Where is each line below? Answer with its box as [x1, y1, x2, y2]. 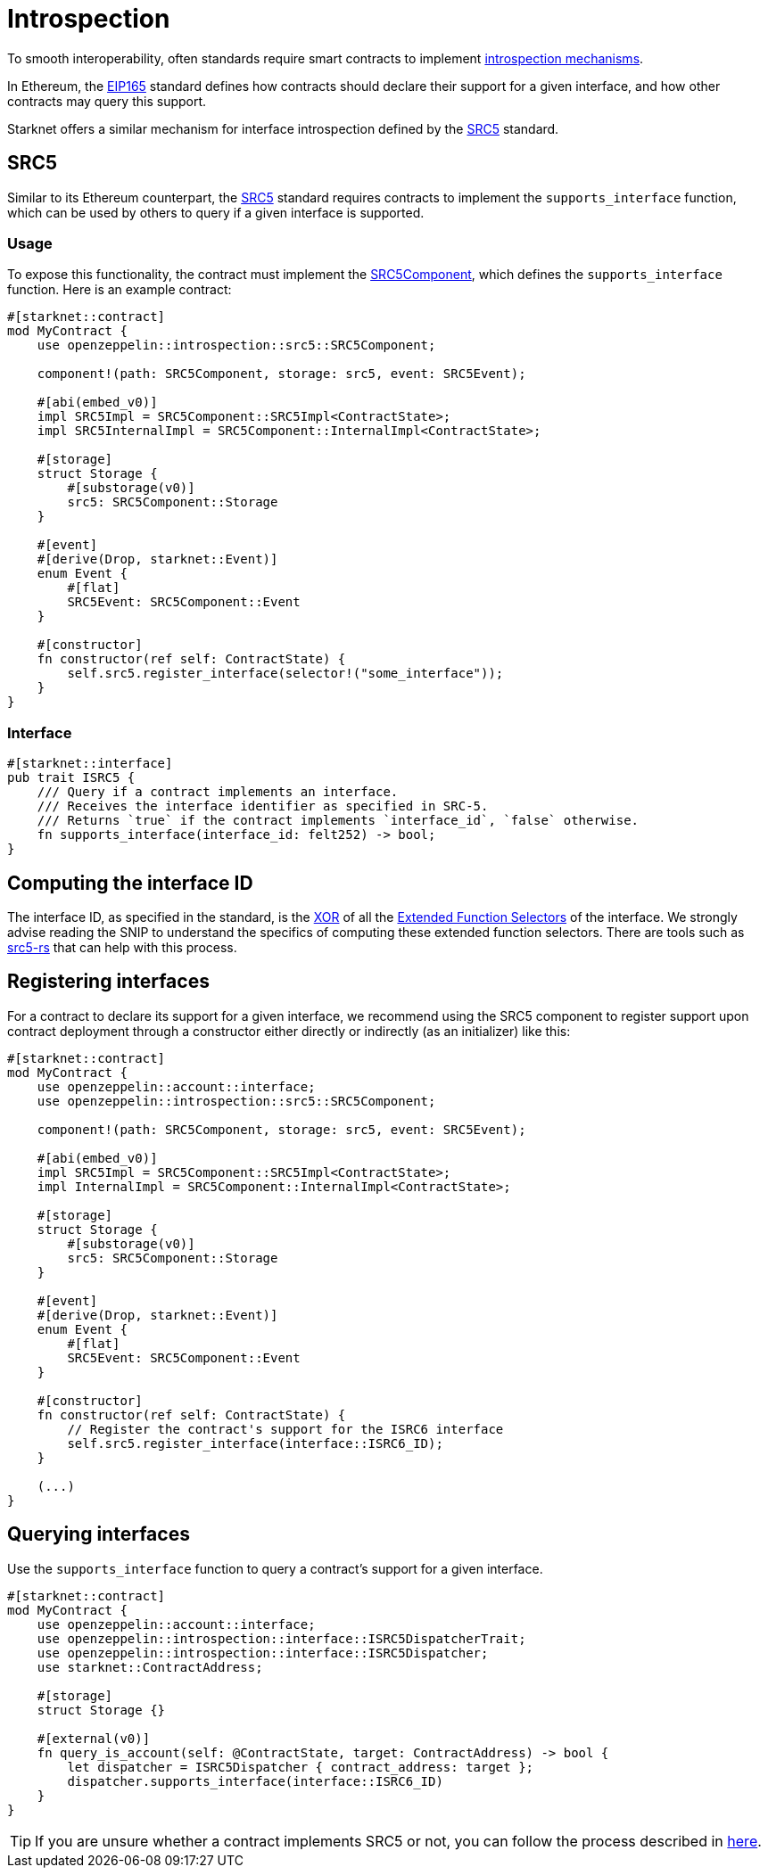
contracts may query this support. [7, 93, 207, 109]
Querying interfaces [7, 1523, 190, 1546]
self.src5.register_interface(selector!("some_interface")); [67, 666, 504, 681]
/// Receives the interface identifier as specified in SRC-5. [37, 799, 489, 814]
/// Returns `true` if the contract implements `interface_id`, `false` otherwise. [37, 813, 640, 828]
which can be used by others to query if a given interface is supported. [7, 204, 425, 220]
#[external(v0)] [37, 1731, 151, 1746]
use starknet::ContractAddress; [37, 1659, 263, 1674]
